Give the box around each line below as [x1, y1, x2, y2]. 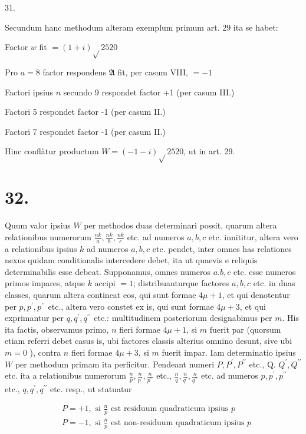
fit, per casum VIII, [117, 65, 188, 78]
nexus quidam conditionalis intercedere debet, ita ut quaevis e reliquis [5, 254, 258, 266]
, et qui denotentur [222, 289, 290, 301]
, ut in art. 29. [183, 145, 235, 157]
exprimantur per [5, 312, 64, 324]
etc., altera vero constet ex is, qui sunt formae [48, 300, 214, 312]
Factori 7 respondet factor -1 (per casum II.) [5, 125, 166, 137]
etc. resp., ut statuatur [50, 383, 132, 395]
